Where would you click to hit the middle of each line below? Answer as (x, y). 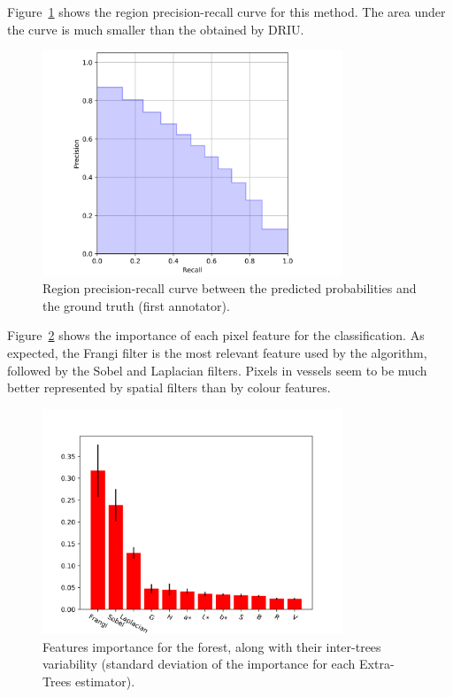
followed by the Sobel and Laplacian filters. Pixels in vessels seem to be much (217, 370)
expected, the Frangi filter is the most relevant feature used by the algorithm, (217, 352)
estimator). (105, 681)
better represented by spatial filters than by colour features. (169, 387)
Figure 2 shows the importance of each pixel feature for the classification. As (216, 335)
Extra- (377, 664)
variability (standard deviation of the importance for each (199, 664)
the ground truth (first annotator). (136, 305)
